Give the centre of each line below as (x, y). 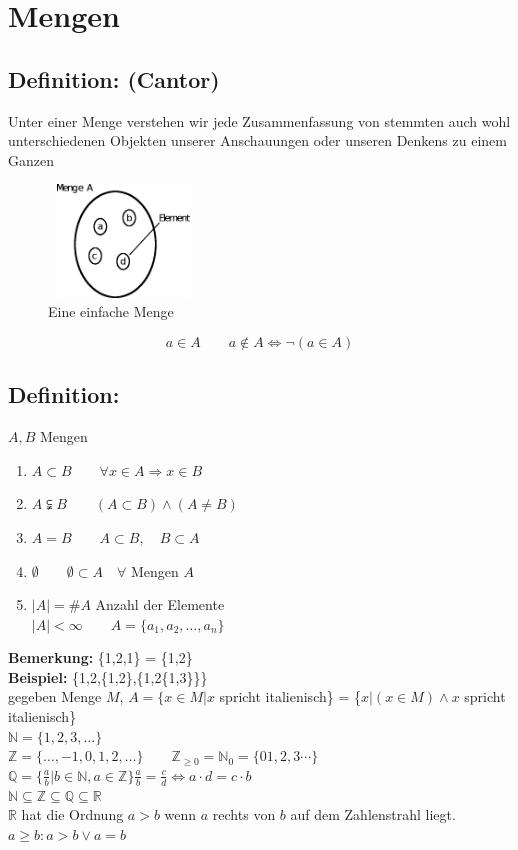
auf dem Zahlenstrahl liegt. (373, 814)
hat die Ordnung (72, 814)
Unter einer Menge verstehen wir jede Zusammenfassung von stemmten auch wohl (259, 120)
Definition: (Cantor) (114, 78)
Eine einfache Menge (111, 311)
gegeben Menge (55, 696)
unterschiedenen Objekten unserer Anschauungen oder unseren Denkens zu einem (257, 140)
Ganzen (31, 159)
